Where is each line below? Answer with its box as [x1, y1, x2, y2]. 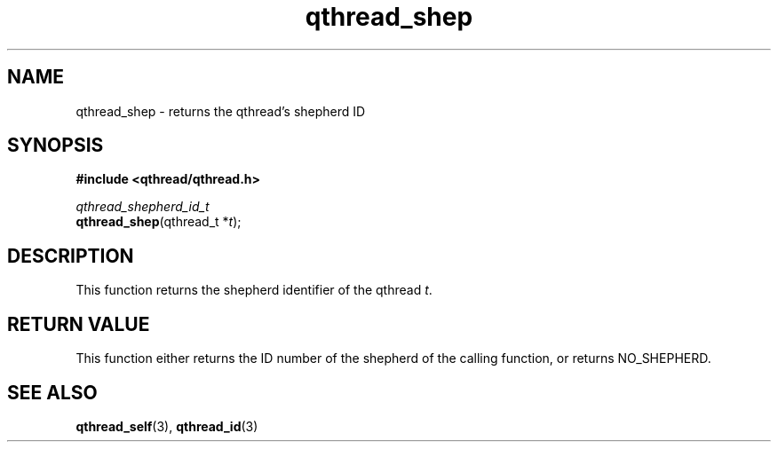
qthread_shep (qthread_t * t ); [75, 214, 242, 230]
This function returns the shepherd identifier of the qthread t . [75, 282, 433, 298]
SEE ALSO [7, 381, 98, 404]
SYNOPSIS [7, 134, 104, 157]
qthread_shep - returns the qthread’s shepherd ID [75, 103, 366, 119]
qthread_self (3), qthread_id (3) [75, 418, 258, 434]
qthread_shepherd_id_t [75, 199, 210, 215]
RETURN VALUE [7, 312, 150, 335]
